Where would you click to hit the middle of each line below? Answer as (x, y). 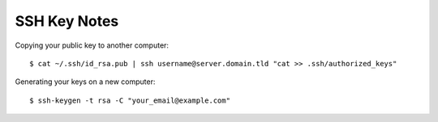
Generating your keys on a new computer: (85, 82)
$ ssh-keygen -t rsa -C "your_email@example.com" (130, 100)
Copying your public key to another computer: (92, 45)
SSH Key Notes (67, 21)
